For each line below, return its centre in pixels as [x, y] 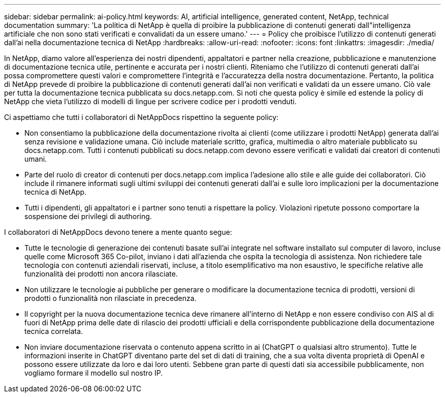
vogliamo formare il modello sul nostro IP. [94, 373]
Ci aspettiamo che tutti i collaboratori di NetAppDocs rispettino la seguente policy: [141, 117]
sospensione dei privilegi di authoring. [88, 216]
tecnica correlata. [54, 331]
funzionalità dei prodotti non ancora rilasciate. [101, 274]
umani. [36, 159]
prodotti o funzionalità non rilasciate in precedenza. [110, 298]
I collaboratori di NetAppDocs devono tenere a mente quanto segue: [118, 232]
